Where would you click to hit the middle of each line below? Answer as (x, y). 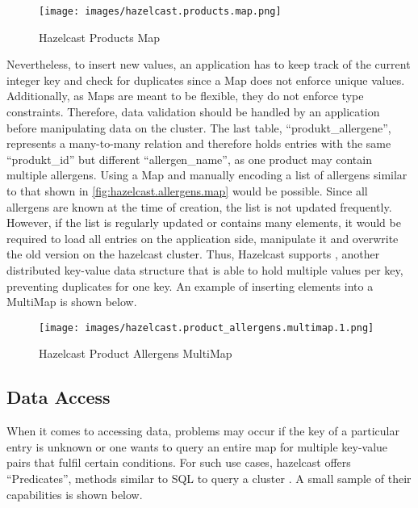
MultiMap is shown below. (72, 302)
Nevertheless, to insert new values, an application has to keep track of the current (209, 64)
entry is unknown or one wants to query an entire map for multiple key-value (197, 446)
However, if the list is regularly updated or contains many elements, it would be (204, 223)
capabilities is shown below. (75, 494)
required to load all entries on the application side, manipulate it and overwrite (203, 238)
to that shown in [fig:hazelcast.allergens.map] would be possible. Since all (187, 191)
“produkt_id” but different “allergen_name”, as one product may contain (189, 159)
